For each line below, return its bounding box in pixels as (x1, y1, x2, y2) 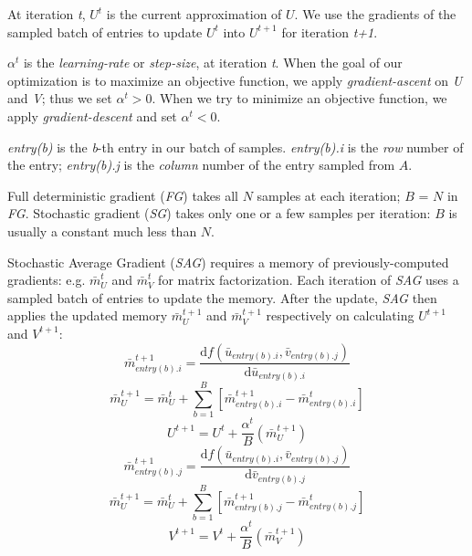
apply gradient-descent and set (7, 106, 177, 125)
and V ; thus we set (7, 89, 112, 108)
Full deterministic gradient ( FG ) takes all (7, 185, 239, 205)
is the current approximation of (106, 5, 282, 23)
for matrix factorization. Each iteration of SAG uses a (158, 270, 459, 289)
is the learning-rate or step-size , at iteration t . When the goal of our (23, 53, 403, 72)
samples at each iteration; (257, 185, 401, 205)
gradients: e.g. (7, 270, 86, 289)
